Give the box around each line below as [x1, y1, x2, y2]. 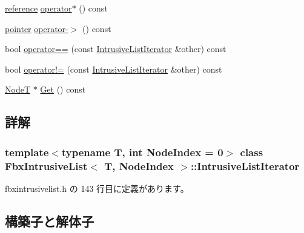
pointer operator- [5, 22, 68, 34]
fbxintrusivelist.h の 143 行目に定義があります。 [5, 182, 189, 194]
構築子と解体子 [5, 211, 94, 230]
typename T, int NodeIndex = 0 [61, 144, 223, 159]
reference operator [5, 2, 72, 14]
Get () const [40, 83, 86, 96]
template [5, 144, 49, 159]
